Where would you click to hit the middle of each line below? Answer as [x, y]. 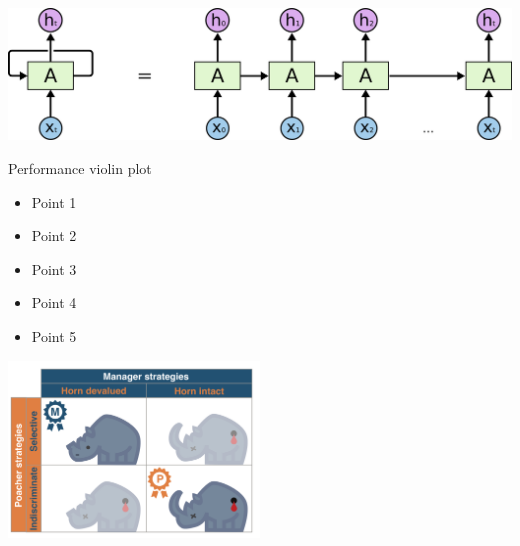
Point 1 [54, 201]
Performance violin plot [80, 167]
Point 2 [54, 235]
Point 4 [54, 302]
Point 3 [54, 268]
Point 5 [54, 335]
